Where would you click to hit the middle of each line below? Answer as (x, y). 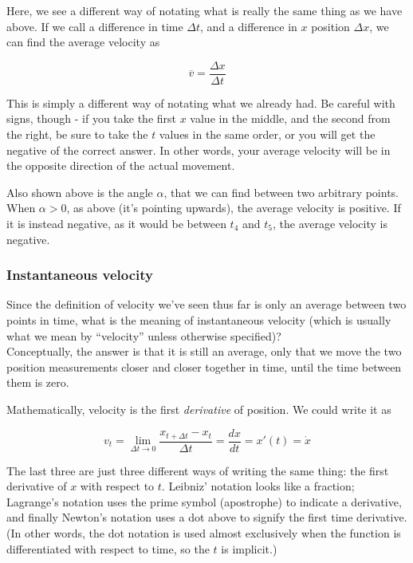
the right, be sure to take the (77, 134)
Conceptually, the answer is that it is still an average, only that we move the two (204, 351)
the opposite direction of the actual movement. (121, 165)
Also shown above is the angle (80, 192)
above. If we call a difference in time (95, 26)
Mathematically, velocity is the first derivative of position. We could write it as (199, 409)
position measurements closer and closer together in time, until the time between (204, 366)
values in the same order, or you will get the (267, 134)
